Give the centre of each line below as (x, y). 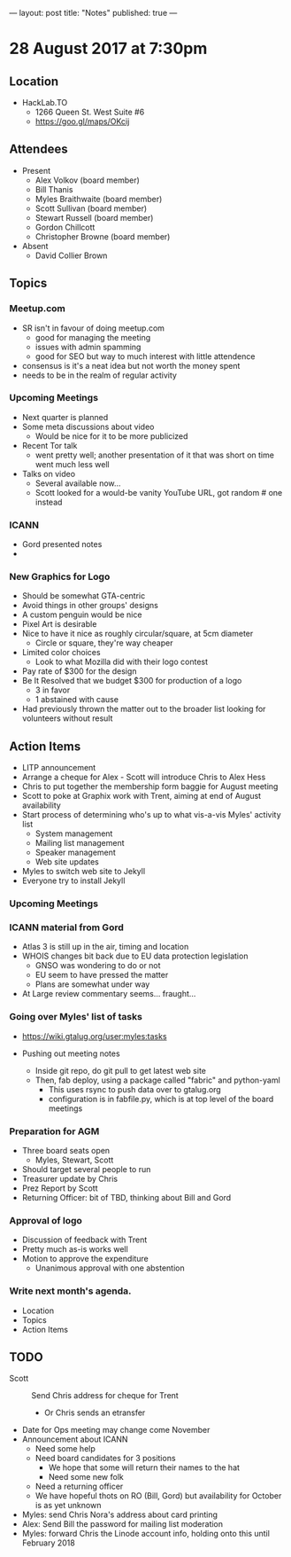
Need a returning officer (79, 1487)
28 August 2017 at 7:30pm (108, 49)
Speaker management (76, 853)
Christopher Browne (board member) (103, 236)
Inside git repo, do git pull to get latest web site (120, 1070)
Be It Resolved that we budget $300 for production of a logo (132, 681)
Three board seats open (66, 1151)
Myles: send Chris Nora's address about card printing (120, 1514)
